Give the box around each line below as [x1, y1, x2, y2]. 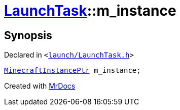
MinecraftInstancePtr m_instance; [4, 66, 141, 75]
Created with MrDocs [4, 81, 76, 91]
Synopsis [4, 29, 52, 42]
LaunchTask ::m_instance [4, 2, 176, 19]
